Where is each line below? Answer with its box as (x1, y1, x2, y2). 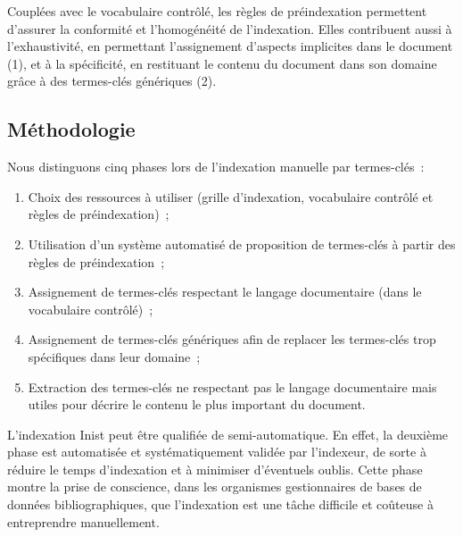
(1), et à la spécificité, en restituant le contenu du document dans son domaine (7, 54, 437, 72)
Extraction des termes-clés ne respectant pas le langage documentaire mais (28, 377, 437, 396)
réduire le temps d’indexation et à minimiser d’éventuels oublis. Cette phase (7, 459, 423, 478)
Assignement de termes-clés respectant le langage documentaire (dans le (28, 282, 422, 301)
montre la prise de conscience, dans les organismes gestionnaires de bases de (7, 477, 422, 496)
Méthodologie (7, 115, 136, 143)
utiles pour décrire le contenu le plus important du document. (28, 395, 366, 414)
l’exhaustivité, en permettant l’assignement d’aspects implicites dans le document (7, 37, 453, 55)
